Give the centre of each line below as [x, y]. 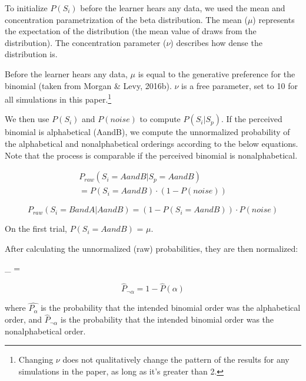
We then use [27, 119]
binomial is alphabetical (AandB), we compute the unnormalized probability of [147, 132]
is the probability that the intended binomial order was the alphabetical [171, 308]
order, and [24, 319]
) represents [274, 19]
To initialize [26, 8]
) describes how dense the [216, 42]
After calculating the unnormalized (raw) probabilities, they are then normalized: [152, 248]
